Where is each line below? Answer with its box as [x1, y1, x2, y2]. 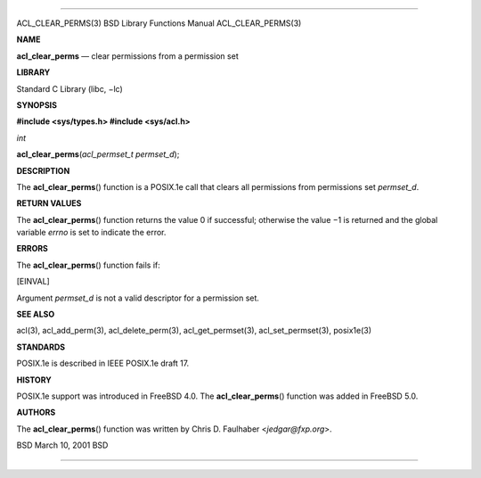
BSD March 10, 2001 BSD [16, 440, 109, 450]
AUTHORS [16, 407, 56, 418]
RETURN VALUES [16, 198, 82, 209]
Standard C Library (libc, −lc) [16, 83, 124, 94]
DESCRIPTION [16, 165, 70, 176]
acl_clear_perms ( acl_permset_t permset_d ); [16, 149, 180, 160]
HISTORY [16, 375, 53, 385]
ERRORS [16, 243, 49, 254]
